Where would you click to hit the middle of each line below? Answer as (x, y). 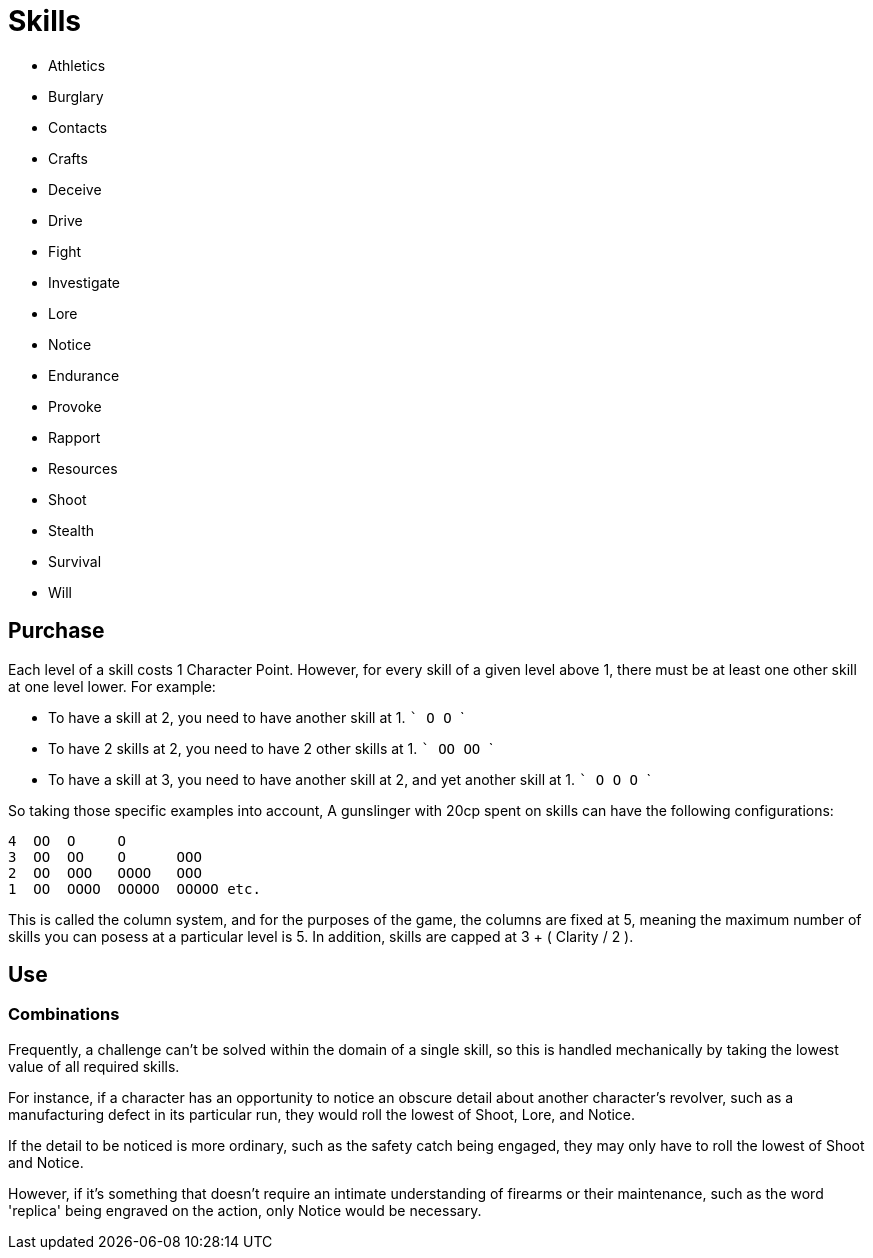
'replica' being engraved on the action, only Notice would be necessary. (245, 1210)
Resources (83, 468)
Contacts (78, 127)
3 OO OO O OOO (105, 856)
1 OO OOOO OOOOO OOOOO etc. (134, 888)
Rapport (74, 437)
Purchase (56, 631)
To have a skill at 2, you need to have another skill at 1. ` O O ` (256, 717)
